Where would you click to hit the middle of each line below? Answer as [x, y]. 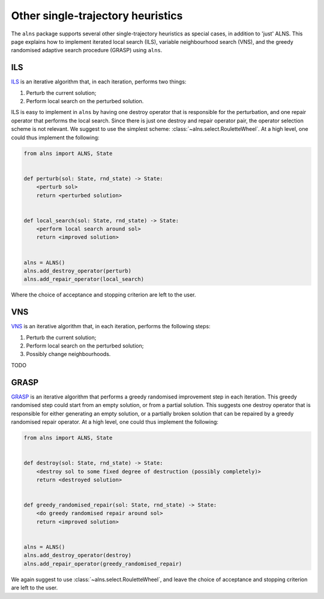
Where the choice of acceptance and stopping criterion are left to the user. [103, 295]
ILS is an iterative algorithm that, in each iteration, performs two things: [99, 82]
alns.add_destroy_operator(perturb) [78, 271]
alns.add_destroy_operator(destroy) [78, 555]
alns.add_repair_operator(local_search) [84, 279]
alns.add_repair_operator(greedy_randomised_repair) [103, 564]
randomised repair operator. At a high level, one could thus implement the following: [115, 422]
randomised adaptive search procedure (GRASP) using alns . [87, 50]
